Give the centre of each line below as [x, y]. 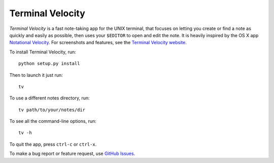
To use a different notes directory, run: [49, 98]
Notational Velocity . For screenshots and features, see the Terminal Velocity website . [98, 43]
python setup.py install [49, 64]
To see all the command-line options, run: [53, 121]
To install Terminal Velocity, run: [43, 52]
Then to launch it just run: [36, 75]
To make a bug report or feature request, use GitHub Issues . [72, 154]
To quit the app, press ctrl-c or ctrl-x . [53, 144]
